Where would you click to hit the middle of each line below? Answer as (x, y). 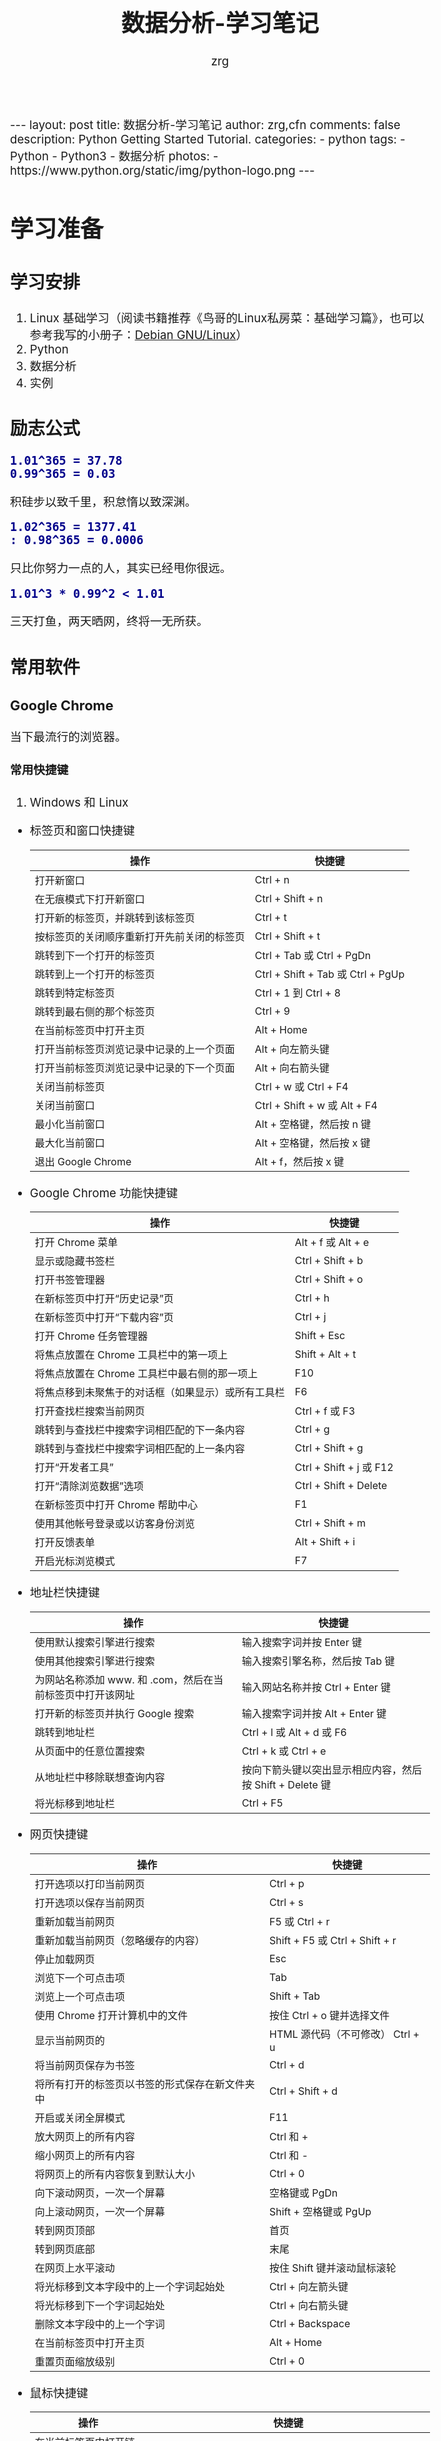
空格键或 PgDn (304, 2193)
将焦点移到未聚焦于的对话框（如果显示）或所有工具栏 (159, 1393)
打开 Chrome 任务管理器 (91, 1336)
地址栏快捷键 (64, 1593)
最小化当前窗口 (69, 1124)
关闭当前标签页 (69, 1087)
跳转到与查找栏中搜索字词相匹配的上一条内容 (139, 1449)
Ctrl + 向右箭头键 (309, 2306)
